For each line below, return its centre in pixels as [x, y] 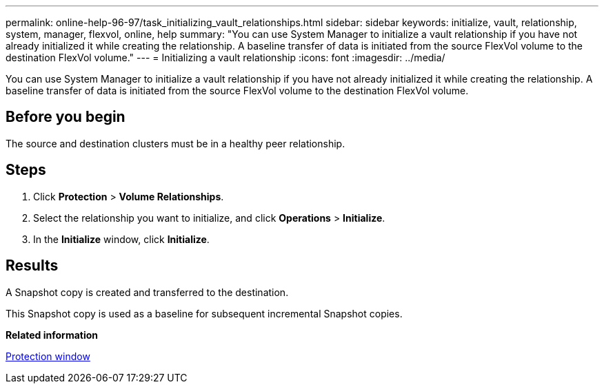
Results [32, 266]
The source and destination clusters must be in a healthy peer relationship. [175, 143]
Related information [52, 335]
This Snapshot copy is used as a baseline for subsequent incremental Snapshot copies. [204, 313]
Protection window [48, 356]
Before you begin [66, 117]
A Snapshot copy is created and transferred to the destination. [147, 292]
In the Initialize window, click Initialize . [121, 239]
